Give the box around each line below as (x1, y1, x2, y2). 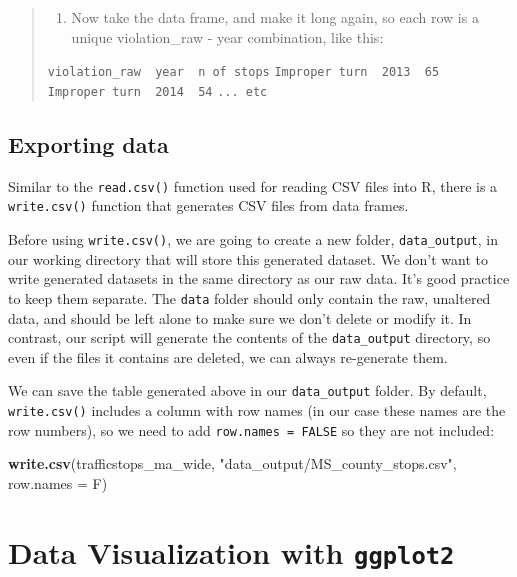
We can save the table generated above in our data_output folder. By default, (8, 380, 487, 401)
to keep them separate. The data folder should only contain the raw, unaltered (8, 287, 491, 308)
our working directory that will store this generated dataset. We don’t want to (8, 248, 488, 269)
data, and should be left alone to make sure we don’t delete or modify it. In (8, 307, 472, 328)
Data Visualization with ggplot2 (8, 531, 455, 572)
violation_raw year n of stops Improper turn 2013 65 (47, 65, 440, 80)
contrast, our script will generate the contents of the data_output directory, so (8, 327, 491, 348)
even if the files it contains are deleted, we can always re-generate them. (8, 346, 448, 367)
